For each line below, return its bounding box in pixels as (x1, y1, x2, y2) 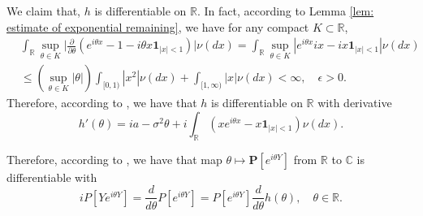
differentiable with (6, 168, 97, 185)
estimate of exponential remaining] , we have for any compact (6, 18, 309, 35)
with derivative (317, 94, 392, 111)
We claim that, (6, 2, 80, 19)
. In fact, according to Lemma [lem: (196, 2, 374, 19)
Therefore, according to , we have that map (6, 150, 222, 167)
